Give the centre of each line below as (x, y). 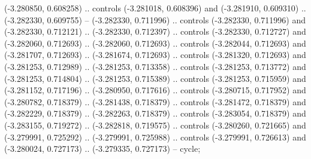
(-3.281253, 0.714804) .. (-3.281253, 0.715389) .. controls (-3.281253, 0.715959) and (155, 78)
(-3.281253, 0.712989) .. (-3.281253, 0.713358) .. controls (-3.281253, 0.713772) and (155, 66)
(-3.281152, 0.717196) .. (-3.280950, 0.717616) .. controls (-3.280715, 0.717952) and (155, 90)
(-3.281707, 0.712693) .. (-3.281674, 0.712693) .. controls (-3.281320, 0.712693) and (155, 55)
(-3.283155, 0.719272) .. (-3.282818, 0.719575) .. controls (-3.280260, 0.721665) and (155, 125)
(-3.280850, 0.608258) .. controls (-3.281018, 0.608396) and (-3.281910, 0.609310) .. (155, 8)
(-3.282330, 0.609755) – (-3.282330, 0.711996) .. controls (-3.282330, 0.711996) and (155, 19)
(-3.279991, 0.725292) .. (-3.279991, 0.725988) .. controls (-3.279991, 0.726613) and (155, 137)
